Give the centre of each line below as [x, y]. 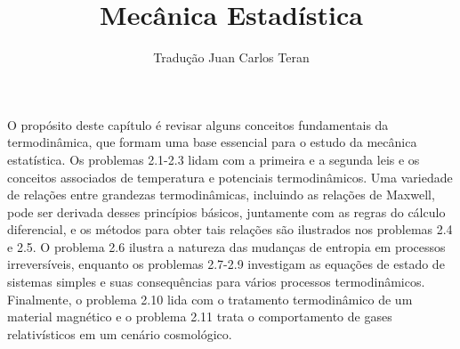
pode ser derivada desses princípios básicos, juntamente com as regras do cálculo [226, 211]
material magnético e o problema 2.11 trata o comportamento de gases [200, 317]
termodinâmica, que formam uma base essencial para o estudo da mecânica [212, 142]
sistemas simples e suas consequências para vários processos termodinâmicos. [216, 282]
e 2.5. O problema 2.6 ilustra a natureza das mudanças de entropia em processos [226, 246]
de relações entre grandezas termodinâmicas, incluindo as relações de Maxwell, [221, 195]
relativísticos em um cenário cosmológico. [120, 333]
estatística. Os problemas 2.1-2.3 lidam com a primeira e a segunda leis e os [214, 159]
